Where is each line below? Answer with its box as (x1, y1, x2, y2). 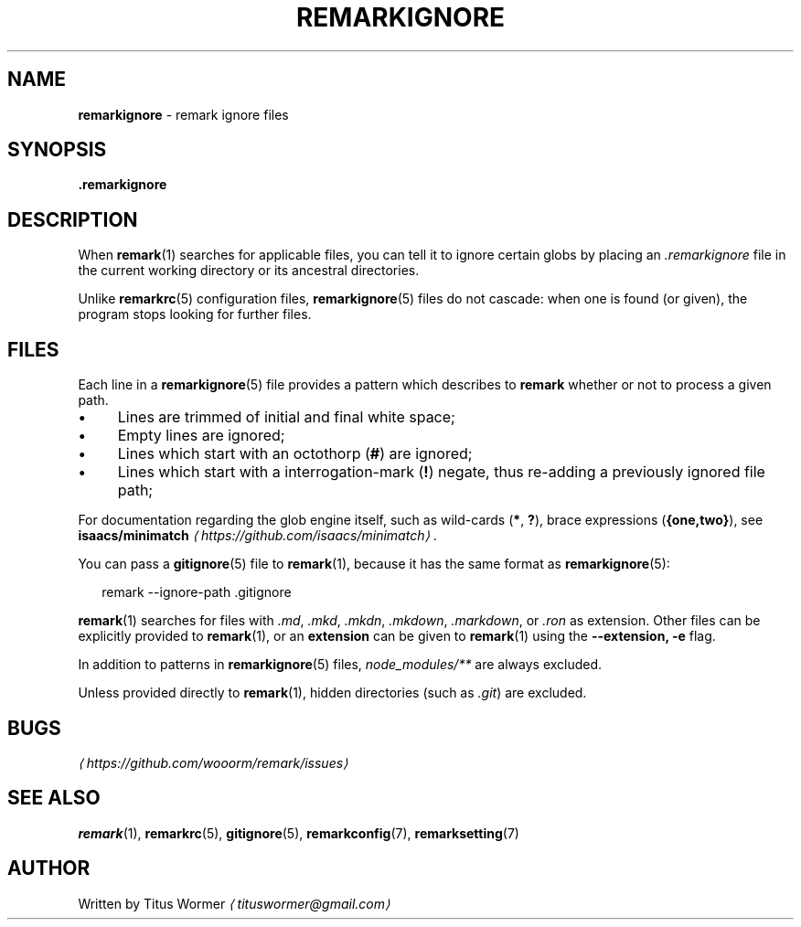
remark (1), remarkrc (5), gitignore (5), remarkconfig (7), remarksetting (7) (78, 825, 519, 841)
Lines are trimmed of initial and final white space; (117, 408, 455, 427)
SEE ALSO (7, 786, 101, 810)
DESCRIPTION (7, 208, 138, 231)
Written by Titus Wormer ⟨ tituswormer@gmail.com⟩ (78, 895, 390, 911)
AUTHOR (7, 857, 91, 880)
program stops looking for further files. (78, 306, 312, 323)
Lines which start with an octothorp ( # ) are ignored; (117, 444, 473, 463)
